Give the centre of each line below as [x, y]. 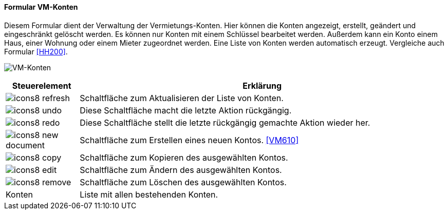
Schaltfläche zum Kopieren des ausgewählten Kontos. [184, 157]
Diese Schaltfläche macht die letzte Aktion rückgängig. [186, 110]
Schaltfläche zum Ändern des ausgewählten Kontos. [181, 170]
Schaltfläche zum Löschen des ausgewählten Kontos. [183, 182]
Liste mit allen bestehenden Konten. [149, 194]
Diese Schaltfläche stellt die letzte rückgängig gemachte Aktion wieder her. [225, 122]
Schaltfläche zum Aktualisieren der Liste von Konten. [182, 98]
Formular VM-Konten [41, 7]
